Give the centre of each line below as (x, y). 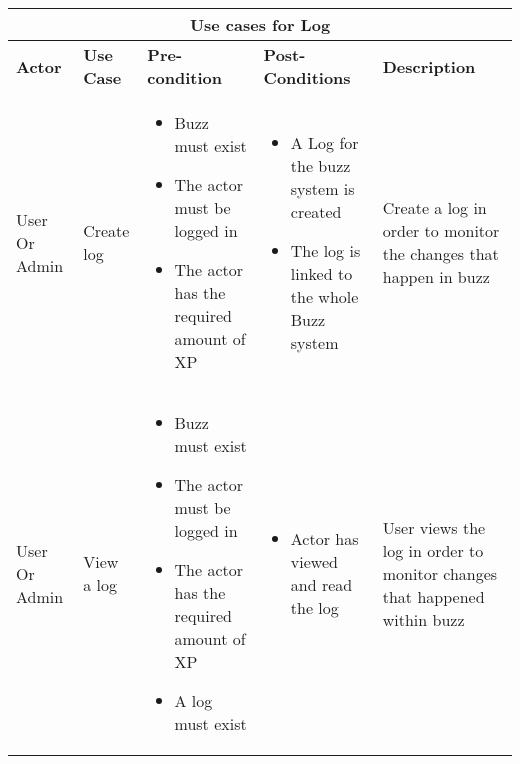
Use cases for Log (260, 24)
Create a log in (434, 207)
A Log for (324, 142)
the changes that (440, 253)
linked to (321, 273)
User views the (434, 527)
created (316, 211)
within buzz (423, 619)
